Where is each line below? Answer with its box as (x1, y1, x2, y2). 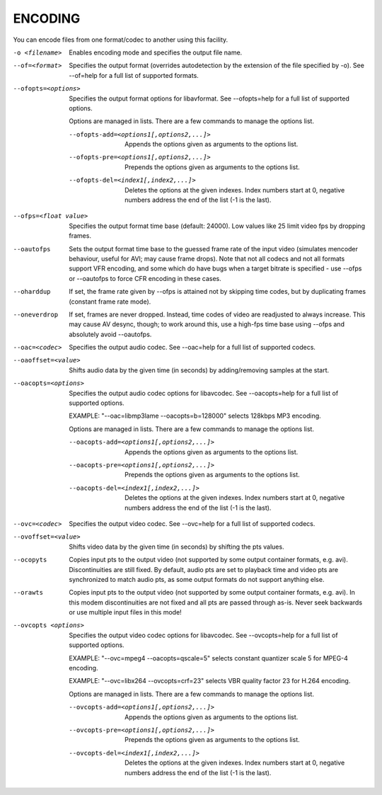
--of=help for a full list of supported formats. (69, 71, 199, 79)
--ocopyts (13, 556, 47, 564)
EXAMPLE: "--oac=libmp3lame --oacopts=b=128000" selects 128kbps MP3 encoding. (69, 411, 321, 421)
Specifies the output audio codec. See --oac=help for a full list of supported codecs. (69, 343, 316, 352)
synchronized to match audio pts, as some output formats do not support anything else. (69, 575, 325, 583)
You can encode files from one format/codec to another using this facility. (13, 35, 228, 44)
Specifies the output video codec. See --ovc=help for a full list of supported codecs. (69, 519, 316, 527)
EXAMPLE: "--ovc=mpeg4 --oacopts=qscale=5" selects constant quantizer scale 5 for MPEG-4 (69, 653, 348, 662)
